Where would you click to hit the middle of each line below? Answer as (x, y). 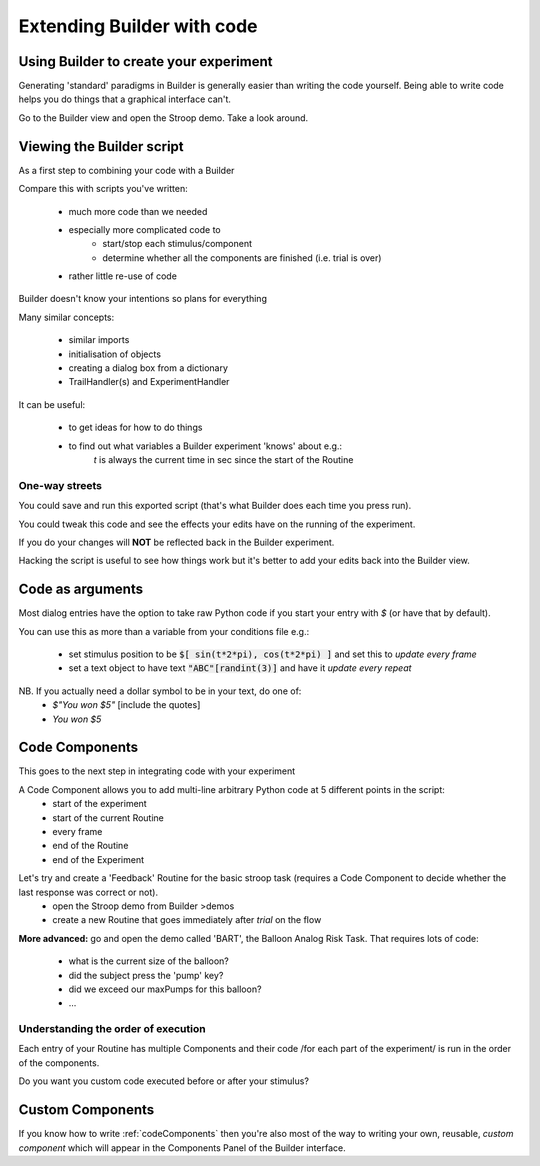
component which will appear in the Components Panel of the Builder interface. (182, 1147)
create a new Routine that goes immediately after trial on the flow (187, 920)
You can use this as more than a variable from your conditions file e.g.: (164, 631)
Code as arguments (81, 589)
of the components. (59, 1062)
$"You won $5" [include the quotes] (126, 705)
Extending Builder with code (138, 26)
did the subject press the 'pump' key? (146, 975)
